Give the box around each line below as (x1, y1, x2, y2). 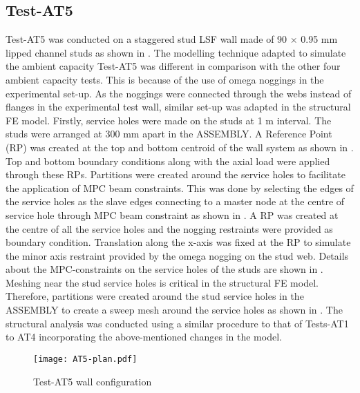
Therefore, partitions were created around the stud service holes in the (6, 289, 304, 303)
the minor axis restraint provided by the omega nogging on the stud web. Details (6, 248, 349, 262)
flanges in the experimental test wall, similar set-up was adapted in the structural (6, 99, 351, 114)
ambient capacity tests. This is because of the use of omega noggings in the (6, 72, 324, 86)
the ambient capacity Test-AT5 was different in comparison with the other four (6, 59, 341, 73)
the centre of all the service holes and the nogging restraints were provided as (6, 221, 333, 236)
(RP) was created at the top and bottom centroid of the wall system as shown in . (6, 140, 354, 154)
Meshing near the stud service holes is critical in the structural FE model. (6, 275, 319, 289)
